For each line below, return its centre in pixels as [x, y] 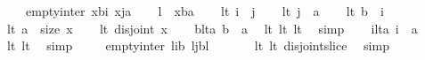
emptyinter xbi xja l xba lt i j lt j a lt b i [204, 11]
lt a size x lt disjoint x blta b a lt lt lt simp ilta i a [212, 28]
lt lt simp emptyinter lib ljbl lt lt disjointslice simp [198, 45]
